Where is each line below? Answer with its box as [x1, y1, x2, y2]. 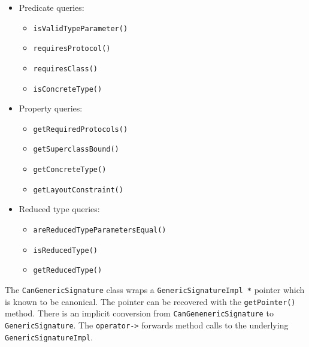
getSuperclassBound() [33, 145, 119, 154]
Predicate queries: [19, 1, 84, 13]
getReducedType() [33, 266, 102, 275]
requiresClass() [33, 64, 98, 73]
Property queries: [19, 102, 83, 114]
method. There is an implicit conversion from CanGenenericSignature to [5, 307, 274, 319]
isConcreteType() [33, 85, 102, 93]
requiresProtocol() [33, 44, 111, 53]
